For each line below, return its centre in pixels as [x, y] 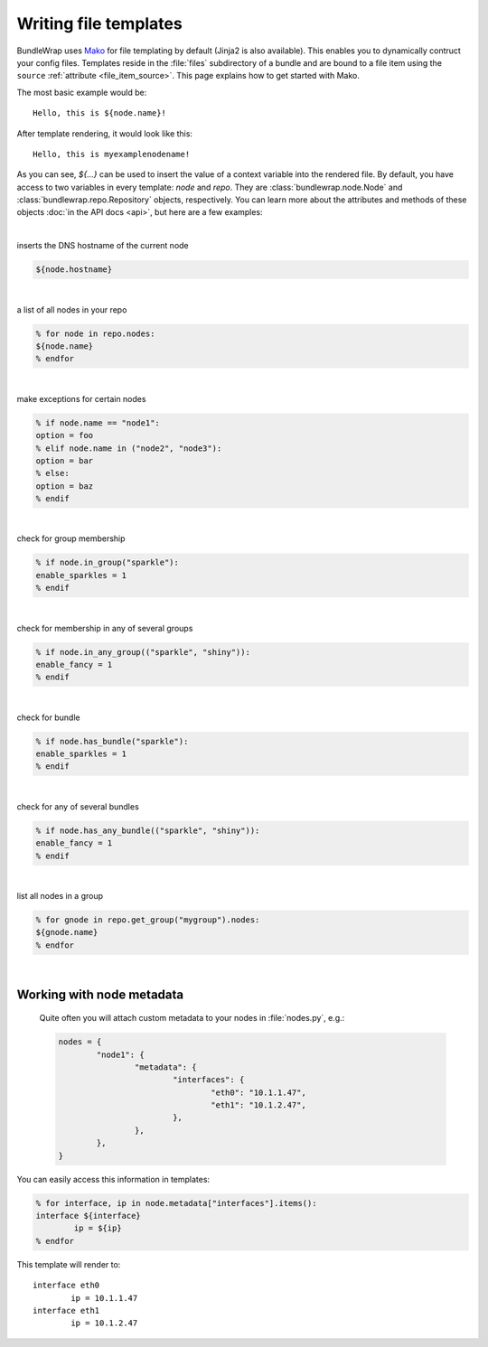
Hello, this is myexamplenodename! [112, 154]
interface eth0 [66, 1286]
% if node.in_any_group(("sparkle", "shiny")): [143, 652]
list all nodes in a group [60, 896]
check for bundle [48, 717]
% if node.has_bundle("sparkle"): [112, 741]
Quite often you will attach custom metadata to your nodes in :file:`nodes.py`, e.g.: [192, 1018]
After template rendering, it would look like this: [105, 133]
